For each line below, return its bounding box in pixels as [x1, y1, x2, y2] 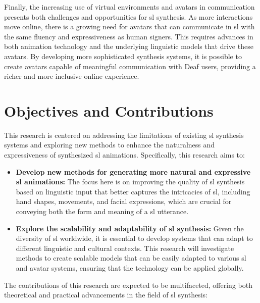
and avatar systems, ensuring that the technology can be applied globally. [16, 263, 244, 273]
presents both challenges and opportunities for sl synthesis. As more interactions [4, 11, 253, 22]
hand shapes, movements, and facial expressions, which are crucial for [16, 196, 232, 207]
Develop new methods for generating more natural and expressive [16, 166, 251, 177]
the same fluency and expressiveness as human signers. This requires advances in [4, 31, 253, 41]
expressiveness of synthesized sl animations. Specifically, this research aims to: [4, 149, 245, 160]
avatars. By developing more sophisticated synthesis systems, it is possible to [4, 50, 242, 61]
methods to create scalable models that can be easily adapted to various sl [16, 252, 246, 263]
